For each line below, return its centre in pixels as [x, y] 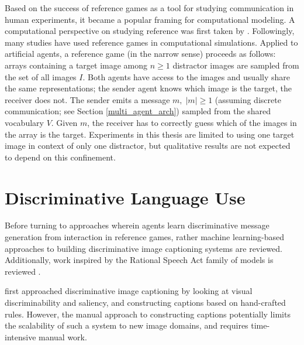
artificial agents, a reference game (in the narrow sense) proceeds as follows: [140, 54]
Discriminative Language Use [125, 197]
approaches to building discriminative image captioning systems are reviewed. [144, 248]
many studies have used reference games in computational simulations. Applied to [151, 42]
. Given [64, 122]
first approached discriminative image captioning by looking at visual [129, 291]
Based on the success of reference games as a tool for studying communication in [149, 8]
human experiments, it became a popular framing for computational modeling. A [150, 19]
